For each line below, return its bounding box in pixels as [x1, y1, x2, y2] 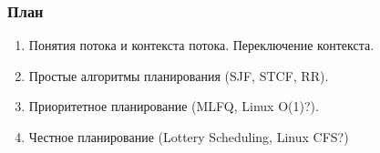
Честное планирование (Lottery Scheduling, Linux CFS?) [28, 127, 349, 146]
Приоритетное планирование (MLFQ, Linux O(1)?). [28, 97, 319, 116]
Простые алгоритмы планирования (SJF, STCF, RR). [28, 66, 329, 85]
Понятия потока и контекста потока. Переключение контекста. [28, 36, 375, 55]
